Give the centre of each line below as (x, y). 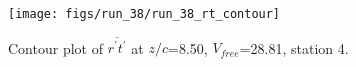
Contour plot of (55, 47)
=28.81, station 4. (294, 47)
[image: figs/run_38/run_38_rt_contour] (144, 14)
